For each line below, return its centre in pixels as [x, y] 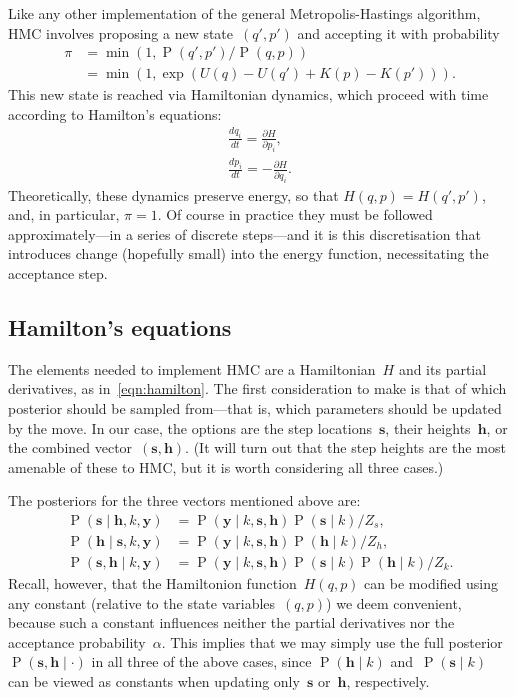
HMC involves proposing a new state [121, 32]
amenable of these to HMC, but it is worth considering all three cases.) [226, 466]
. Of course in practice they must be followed [295, 214]
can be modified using [431, 582]
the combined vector [70, 447]
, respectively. [388, 680]
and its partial [442, 368]
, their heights [428, 427]
